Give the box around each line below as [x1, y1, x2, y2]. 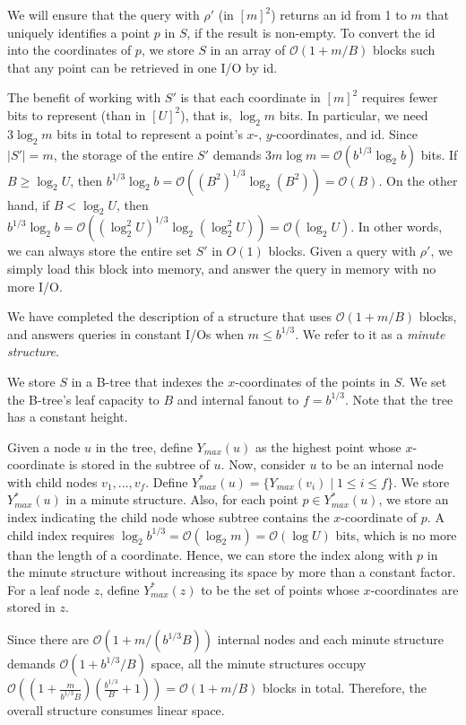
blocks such [372, 40, 436, 59]
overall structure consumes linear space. [7, 701, 225, 720]
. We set [401, 371, 447, 390]
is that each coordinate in [180, 88, 321, 107]
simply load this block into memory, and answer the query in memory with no [7, 258, 436, 277]
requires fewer [361, 88, 438, 107]
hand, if [7, 195, 50, 214]
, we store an [378, 490, 449, 509]
